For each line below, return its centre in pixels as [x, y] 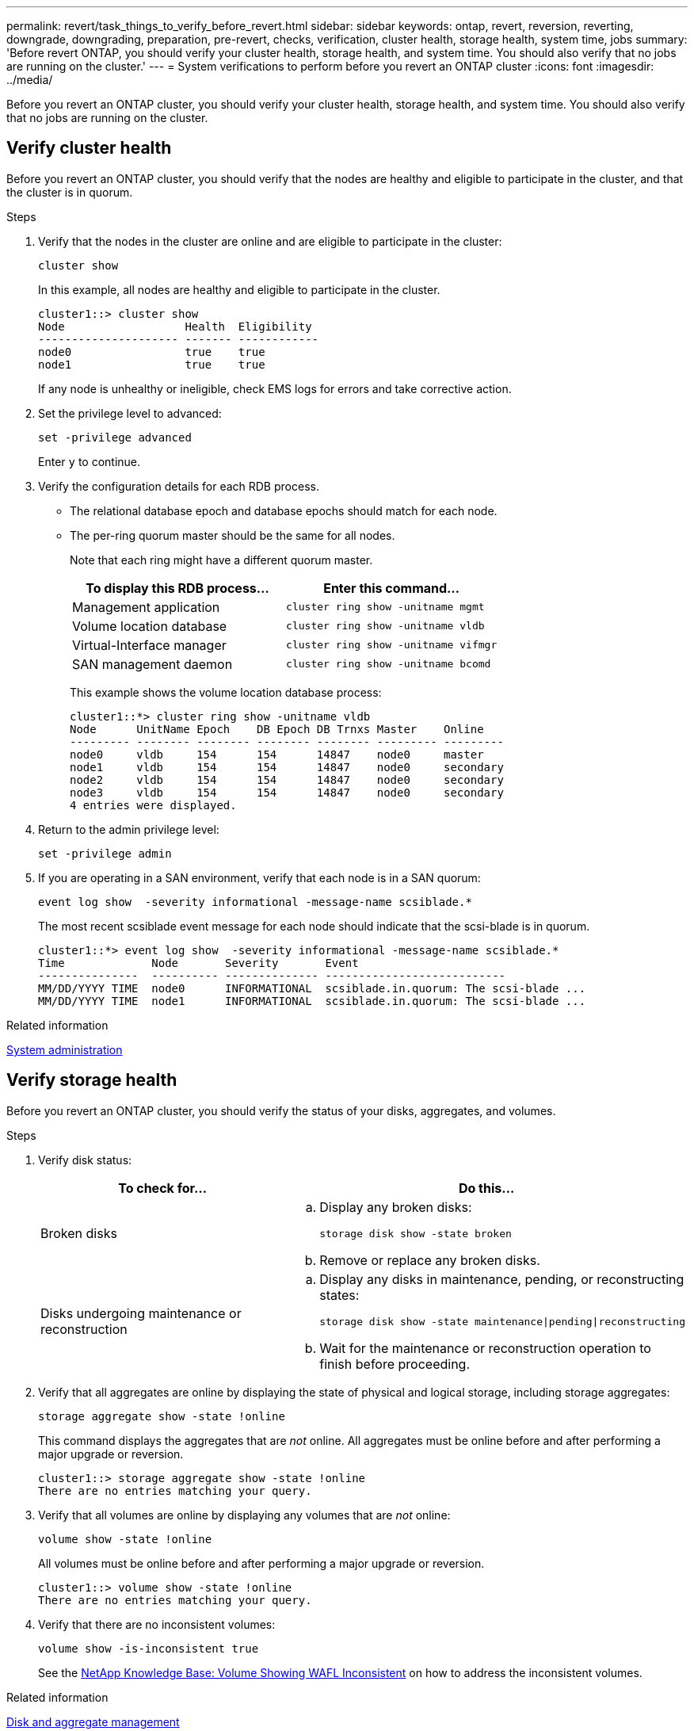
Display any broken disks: [396, 1207]
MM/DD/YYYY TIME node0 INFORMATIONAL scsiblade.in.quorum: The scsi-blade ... [312, 988]
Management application [146, 607]
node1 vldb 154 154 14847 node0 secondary [287, 767]
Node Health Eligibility [175, 326]
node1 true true [152, 364]
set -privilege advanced [115, 437]
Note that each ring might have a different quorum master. [221, 560]
